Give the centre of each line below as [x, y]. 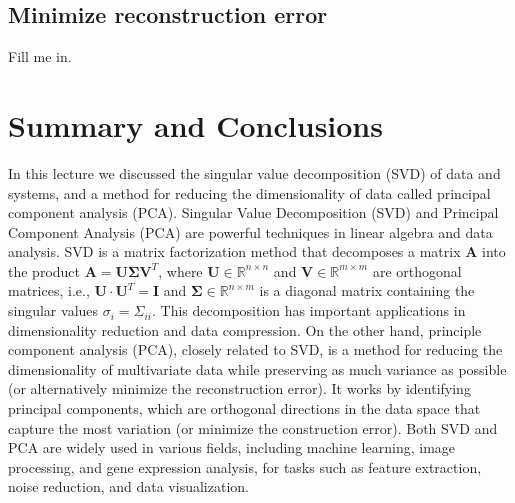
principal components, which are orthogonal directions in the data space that [244, 408]
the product [44, 270]
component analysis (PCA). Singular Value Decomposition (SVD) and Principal [253, 212]
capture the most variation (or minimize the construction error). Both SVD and [253, 427]
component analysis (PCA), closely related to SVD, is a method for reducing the [255, 349]
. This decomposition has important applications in [309, 310]
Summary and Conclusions [195, 124]
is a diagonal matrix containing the [367, 290]
